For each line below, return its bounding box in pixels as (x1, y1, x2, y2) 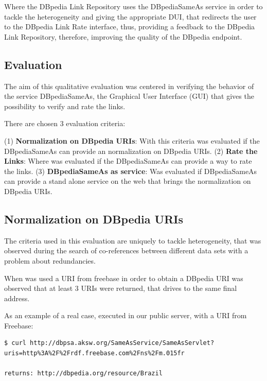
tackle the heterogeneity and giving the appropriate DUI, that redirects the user (4, 11, 257, 22)
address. (4, 292, 30, 303)
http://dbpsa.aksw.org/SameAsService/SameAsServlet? (30, 339, 215, 347)
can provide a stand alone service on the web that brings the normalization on (4, 176, 251, 186)
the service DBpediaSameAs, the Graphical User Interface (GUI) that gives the (4, 91, 254, 101)
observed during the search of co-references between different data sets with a (4, 245, 248, 256)
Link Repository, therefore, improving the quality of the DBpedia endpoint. (4, 31, 242, 42)
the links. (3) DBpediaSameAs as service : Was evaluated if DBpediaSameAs (4, 165, 257, 176)
